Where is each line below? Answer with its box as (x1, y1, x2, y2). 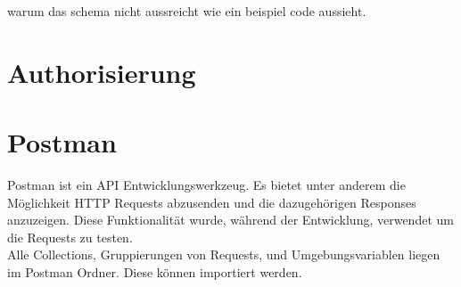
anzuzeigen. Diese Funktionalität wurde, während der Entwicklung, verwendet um (7, 210, 454, 229)
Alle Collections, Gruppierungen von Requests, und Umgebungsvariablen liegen (7, 245, 440, 264)
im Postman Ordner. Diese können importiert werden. (7, 263, 302, 282)
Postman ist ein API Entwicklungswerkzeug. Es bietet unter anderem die (7, 176, 406, 194)
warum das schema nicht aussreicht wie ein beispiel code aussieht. (7, 2, 366, 20)
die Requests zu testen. (7, 227, 133, 246)
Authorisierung (7, 53, 196, 90)
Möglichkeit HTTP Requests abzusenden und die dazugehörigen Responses (7, 193, 416, 211)
